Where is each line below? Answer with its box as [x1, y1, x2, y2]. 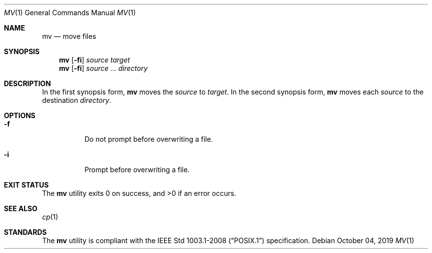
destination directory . [42, 96, 111, 104]
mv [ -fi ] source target [59, 56, 130, 64]
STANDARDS [4, 228, 47, 236]
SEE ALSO [4, 204, 37, 213]
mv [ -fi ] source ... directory [59, 64, 148, 72]
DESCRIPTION [4, 79, 51, 88]
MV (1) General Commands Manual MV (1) [4, 8, 136, 17]
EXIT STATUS [4, 181, 49, 189]
